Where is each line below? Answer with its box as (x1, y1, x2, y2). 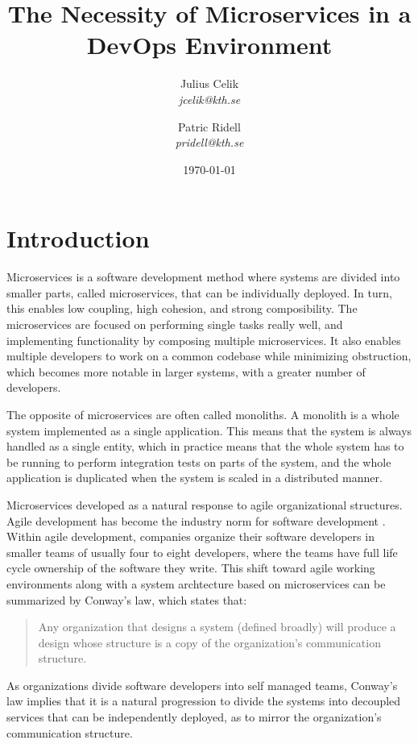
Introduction (6, 222, 150, 255)
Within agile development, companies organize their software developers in (6, 528, 375, 545)
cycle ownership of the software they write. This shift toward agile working (6, 559, 375, 576)
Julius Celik (180, 75, 239, 92)
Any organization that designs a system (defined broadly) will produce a (38, 618, 396, 635)
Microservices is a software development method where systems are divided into (6, 268, 400, 285)
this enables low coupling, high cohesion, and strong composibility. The (6, 300, 358, 317)
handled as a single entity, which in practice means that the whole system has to (6, 438, 404, 455)
